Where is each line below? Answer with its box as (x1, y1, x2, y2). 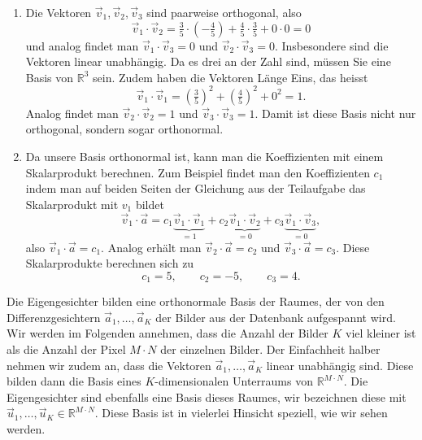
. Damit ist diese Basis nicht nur (255, 104, 416, 121)
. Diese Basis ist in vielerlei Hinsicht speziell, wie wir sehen (94, 404, 388, 421)
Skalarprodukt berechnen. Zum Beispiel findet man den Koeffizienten (25, 163, 370, 181)
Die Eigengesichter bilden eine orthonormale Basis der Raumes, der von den (7, 293, 385, 310)
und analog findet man (25, 37, 139, 54)
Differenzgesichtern (7, 308, 101, 325)
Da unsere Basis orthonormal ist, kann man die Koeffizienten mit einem (25, 148, 384, 165)
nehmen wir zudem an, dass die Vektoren (7, 356, 211, 373)
